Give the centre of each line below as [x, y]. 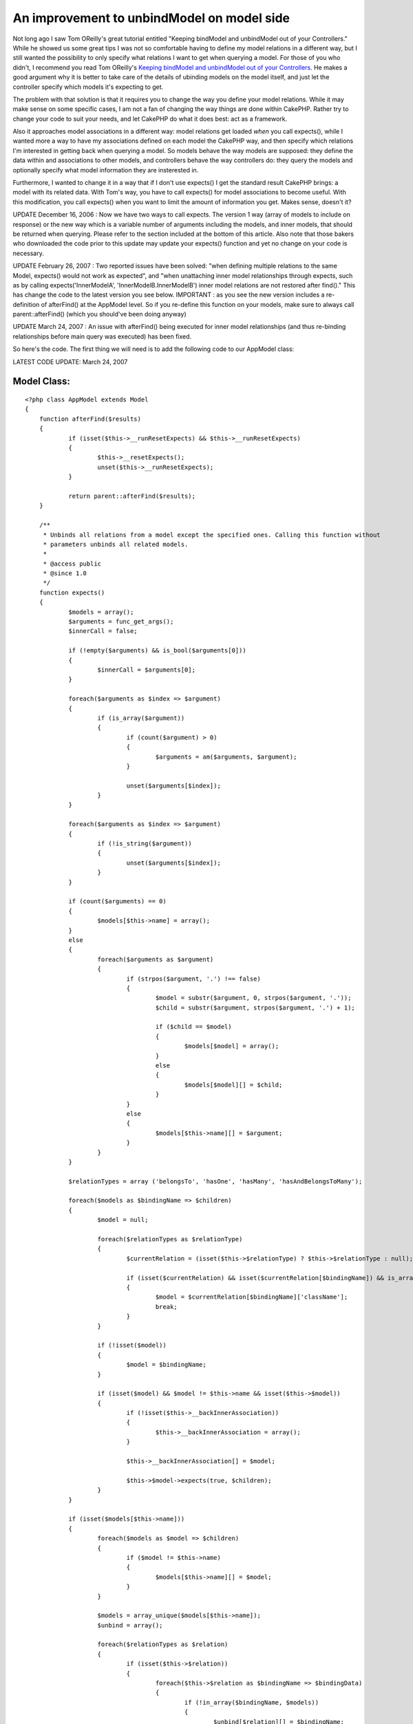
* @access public [72, 563]
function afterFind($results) [90, 419]
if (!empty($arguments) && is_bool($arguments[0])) [158, 651]
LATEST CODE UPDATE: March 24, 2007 [70, 361]
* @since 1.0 [65, 573]
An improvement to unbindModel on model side [151, 18]
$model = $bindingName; [166, 1365]
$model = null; [123, 1220]
